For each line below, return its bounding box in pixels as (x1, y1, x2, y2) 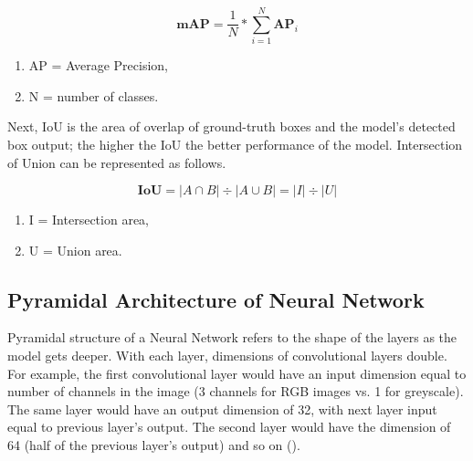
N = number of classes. (28, 86, 159, 105)
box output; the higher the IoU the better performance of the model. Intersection (7, 134, 463, 153)
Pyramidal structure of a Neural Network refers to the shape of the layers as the (7, 328, 457, 347)
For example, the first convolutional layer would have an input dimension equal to (7, 363, 467, 382)
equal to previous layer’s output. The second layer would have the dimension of (7, 417, 451, 436)
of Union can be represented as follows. (7, 152, 226, 172)
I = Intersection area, (28, 210, 149, 229)
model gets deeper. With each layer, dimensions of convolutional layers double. (7, 346, 447, 365)
